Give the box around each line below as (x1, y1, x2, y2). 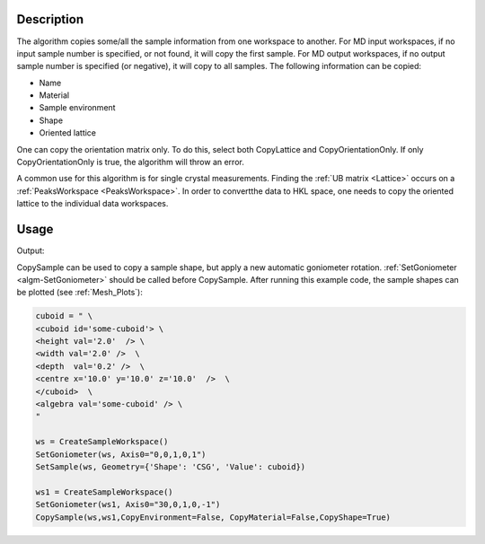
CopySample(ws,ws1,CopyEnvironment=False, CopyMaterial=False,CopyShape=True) (35, 512, 391, 522)
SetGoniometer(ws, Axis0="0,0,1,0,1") (35, 449, 207, 460)
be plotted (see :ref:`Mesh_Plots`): (16, 287, 143, 298)
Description (16, 12, 84, 27)
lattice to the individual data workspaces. (16, 198, 169, 209)
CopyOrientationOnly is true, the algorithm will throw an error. (16, 157, 244, 168)
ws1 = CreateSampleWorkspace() (35, 487, 174, 497)
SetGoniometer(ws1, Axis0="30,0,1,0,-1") (35, 499, 221, 510)
